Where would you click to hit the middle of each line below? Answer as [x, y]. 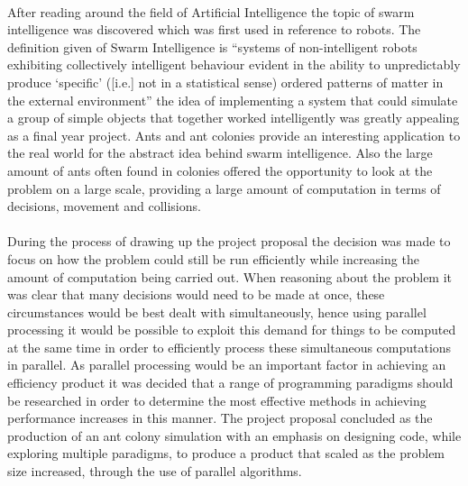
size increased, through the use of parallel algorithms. [155, 471]
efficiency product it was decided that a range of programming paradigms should [230, 383]
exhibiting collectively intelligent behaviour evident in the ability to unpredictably [234, 64]
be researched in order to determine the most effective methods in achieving [217, 400]
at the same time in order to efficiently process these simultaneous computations [229, 347]
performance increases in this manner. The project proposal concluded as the [220, 418]
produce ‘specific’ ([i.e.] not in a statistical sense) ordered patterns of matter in [225, 82]
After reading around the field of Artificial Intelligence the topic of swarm [211, 11]
